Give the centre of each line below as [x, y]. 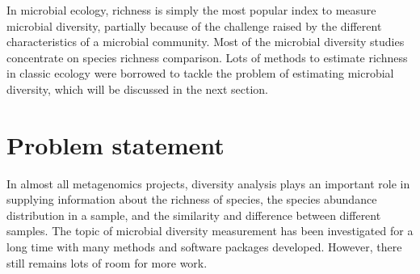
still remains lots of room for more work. [107, 262]
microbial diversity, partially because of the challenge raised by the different [194, 25]
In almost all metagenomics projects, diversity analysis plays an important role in [208, 183]
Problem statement [115, 144]
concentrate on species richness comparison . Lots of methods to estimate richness [207, 57]
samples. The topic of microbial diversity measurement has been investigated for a [210, 231]
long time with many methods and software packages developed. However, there [204, 247]
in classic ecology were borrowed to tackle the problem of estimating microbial [200, 73]
